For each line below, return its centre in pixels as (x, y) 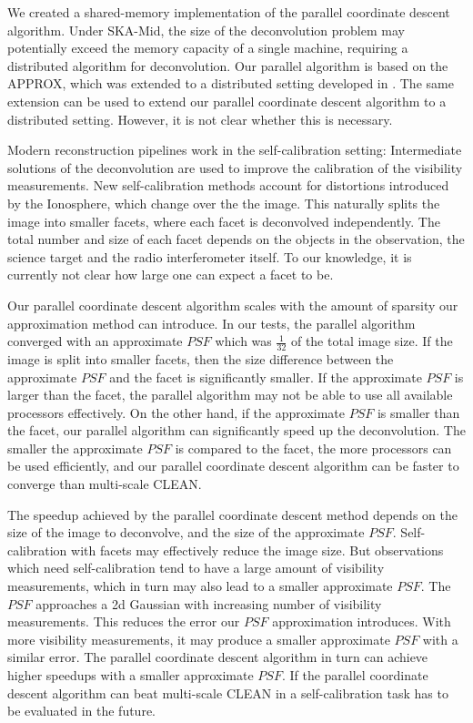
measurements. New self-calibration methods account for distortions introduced (228, 185)
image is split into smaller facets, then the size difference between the (201, 358)
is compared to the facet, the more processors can (313, 448)
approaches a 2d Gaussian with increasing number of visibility (209, 603)
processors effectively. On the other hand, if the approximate (176, 412)
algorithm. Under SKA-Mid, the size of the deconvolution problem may (206, 30)
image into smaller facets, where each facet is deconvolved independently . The (224, 221)
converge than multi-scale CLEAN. (105, 484)
